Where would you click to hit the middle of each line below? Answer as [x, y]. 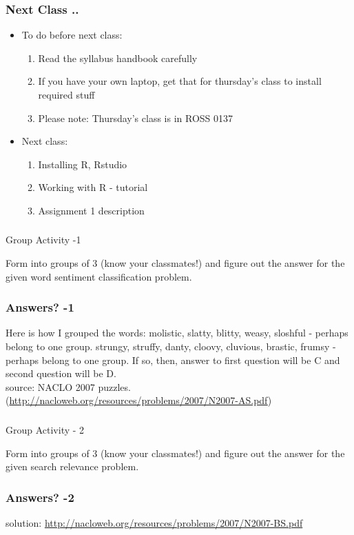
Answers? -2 [40, 497]
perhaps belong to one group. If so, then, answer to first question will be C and [173, 360]
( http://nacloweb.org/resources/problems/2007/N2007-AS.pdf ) [139, 400]
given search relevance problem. [72, 466]
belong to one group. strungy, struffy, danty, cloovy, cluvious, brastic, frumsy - [171, 346]
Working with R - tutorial [93, 187]
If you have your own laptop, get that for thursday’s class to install [180, 81]
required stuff [66, 94]
